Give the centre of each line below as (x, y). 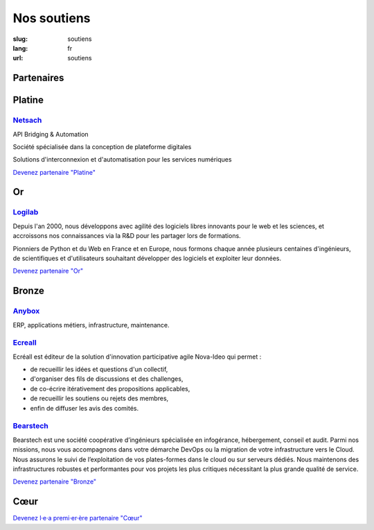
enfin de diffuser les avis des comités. (84, 408)
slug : (20, 39)
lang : (20, 48)
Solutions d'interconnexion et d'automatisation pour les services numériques (122, 160)
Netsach (27, 120)
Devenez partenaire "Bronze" (55, 481)
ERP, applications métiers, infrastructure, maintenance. (91, 325)
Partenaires (38, 78)
